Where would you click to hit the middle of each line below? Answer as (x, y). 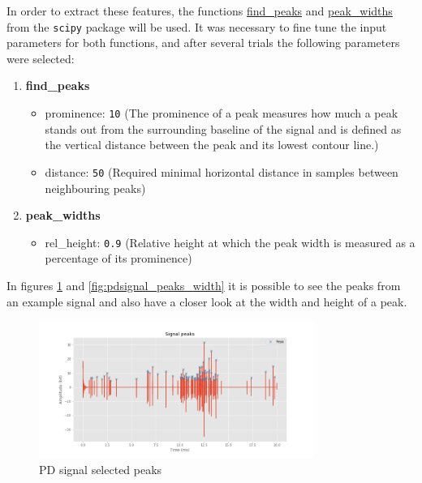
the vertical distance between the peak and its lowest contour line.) (212, 145)
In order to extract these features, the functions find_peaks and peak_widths (200, 11)
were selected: (41, 58)
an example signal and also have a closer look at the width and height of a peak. (207, 301)
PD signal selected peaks (101, 470)
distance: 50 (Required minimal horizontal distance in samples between (222, 171)
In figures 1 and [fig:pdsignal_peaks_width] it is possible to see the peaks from (204, 285)
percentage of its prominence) (118, 258)
